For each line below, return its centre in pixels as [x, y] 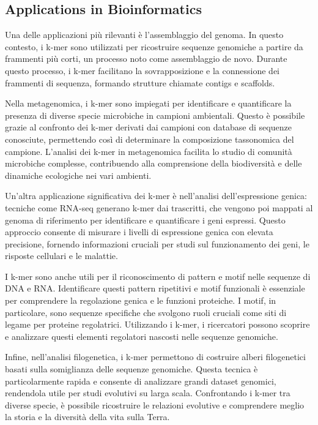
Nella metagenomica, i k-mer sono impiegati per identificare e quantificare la [148, 103]
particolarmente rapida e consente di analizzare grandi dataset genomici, [141, 381]
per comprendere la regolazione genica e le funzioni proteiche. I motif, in [141, 300]
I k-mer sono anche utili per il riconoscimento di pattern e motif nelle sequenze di [158, 276]
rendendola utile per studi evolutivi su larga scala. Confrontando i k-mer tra [148, 393]
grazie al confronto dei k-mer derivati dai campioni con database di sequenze [148, 127]
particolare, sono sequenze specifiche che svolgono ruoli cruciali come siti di [146, 312]
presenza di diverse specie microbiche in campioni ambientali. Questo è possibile [155, 115]
